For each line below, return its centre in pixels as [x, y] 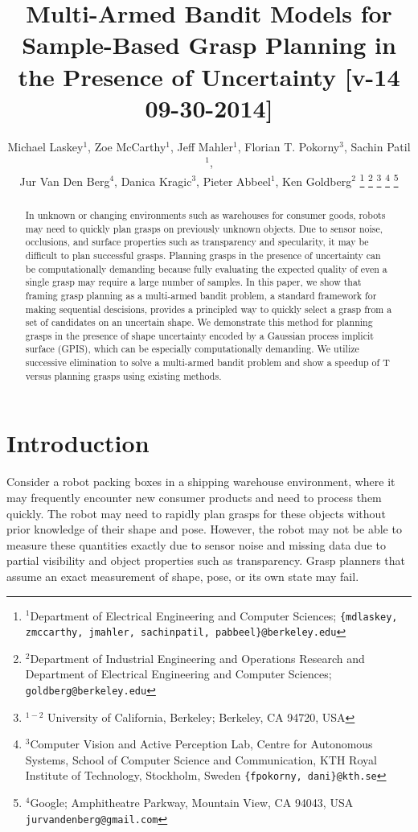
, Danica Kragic [153, 181]
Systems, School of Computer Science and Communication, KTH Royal [201, 759]
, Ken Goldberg [313, 181]
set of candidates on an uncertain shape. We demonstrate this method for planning [199, 322]
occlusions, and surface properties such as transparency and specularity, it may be [197, 242]
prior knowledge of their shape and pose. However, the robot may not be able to [204, 529]
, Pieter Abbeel [234, 181]
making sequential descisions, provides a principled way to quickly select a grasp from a [209, 309]
